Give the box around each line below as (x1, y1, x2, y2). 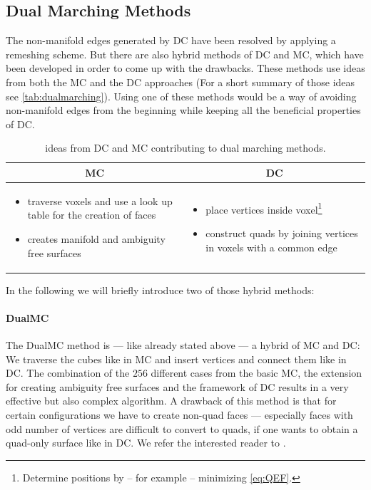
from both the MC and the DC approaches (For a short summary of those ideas (6, 74, 355, 89)
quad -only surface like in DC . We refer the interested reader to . (6, 435, 286, 450)
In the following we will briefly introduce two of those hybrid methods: (6, 282, 315, 297)
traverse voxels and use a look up (27, 193, 173, 208)
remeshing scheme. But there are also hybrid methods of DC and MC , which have (6, 46, 364, 61)
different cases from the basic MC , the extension (151, 365, 362, 380)
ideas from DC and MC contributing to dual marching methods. (45, 140, 326, 155)
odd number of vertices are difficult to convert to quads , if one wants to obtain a (6, 421, 358, 436)
